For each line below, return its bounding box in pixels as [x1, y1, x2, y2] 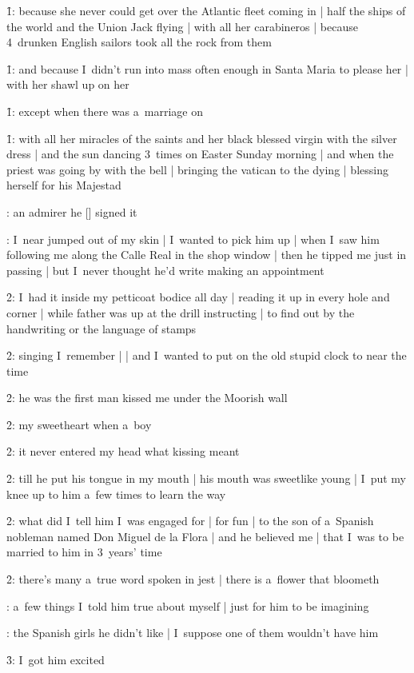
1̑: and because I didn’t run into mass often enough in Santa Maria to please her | [6, 60, 408, 77]
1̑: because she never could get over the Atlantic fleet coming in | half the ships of [6, 2, 406, 18]
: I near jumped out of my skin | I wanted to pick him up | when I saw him [6, 230, 380, 247]
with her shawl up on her [6, 76, 129, 93]
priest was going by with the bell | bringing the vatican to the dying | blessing [6, 161, 388, 177]
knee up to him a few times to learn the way [6, 485, 226, 502]
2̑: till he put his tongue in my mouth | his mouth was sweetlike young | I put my [6, 470, 407, 487]
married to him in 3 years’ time [6, 544, 162, 560]
